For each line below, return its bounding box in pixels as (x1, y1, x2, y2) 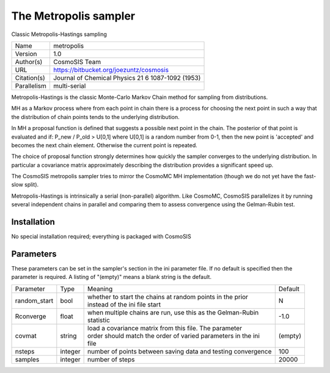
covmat (15, 331, 37, 340)
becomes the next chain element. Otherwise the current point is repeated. (11, 141, 198, 149)
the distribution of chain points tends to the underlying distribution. (11, 113, 180, 120)
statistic (87, 316, 110, 324)
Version (15, 49, 37, 58)
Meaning (87, 284, 113, 293)
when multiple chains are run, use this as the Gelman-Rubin (87, 308, 259, 317)
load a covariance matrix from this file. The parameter (87, 324, 243, 332)
